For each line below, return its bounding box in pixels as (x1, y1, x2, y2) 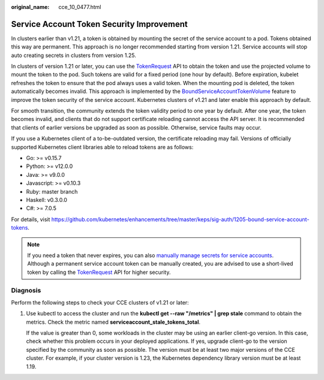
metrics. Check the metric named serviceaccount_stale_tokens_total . (26, 318, 201, 325)
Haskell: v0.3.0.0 (26, 196, 67, 203)
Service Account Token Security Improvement (11, 19, 188, 29)
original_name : (11, 4, 50, 10)
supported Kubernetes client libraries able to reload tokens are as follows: (11, 143, 194, 150)
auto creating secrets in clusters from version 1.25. (11, 52, 136, 59)
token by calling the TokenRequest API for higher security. (27, 269, 171, 276)
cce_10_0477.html (58, 4, 101, 10)
